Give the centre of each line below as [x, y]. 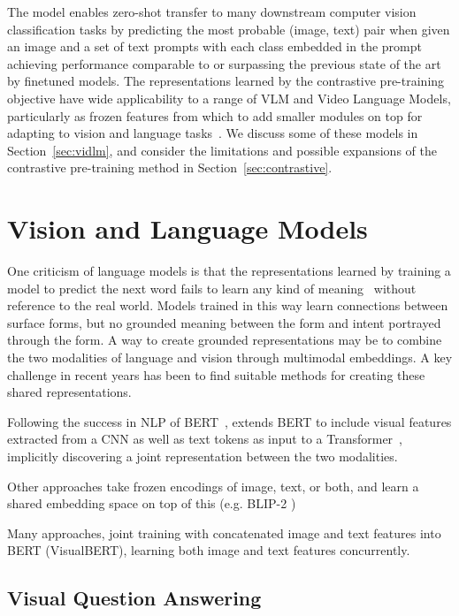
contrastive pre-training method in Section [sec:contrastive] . [170, 167]
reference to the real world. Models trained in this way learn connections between [228, 305]
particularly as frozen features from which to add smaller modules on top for [215, 115]
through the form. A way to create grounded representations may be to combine [225, 340]
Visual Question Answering [134, 598]
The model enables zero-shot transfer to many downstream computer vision [212, 11]
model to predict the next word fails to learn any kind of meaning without [212, 288]
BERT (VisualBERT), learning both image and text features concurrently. [209, 550]
